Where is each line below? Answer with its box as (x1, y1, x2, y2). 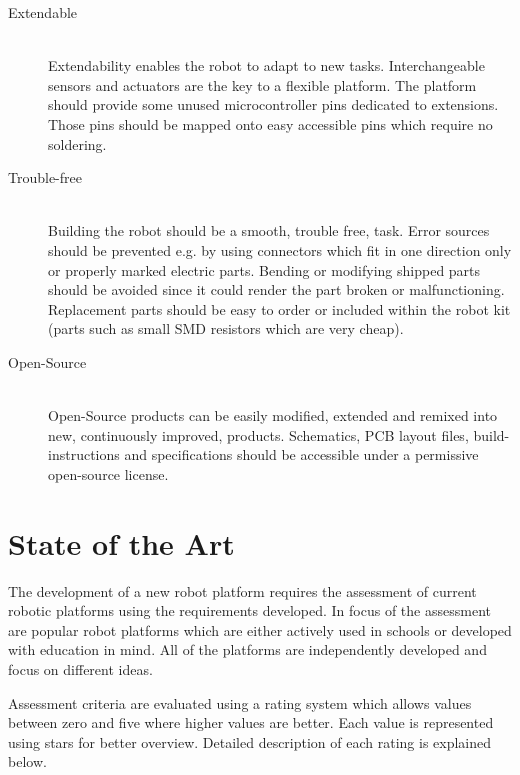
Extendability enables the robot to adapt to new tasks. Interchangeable (48, 55, 485, 76)
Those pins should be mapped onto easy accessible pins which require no (48, 113, 493, 134)
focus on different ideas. (8, 658, 153, 679)
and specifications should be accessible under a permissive (124, 444, 479, 465)
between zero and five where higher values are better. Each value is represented (8, 712, 494, 733)
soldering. (48, 133, 107, 154)
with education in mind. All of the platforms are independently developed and (8, 639, 487, 660)
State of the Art (8, 522, 235, 563)
